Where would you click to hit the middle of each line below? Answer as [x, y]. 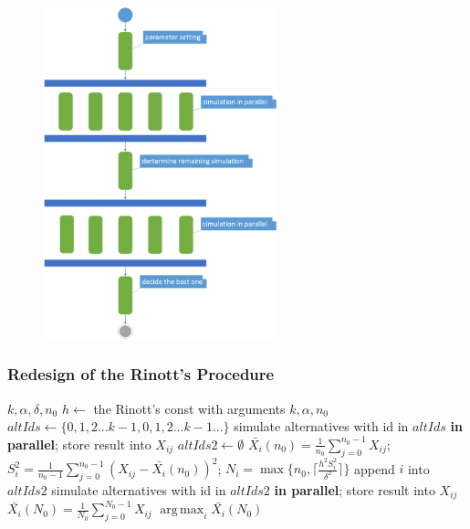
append [375, 468]
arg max [182, 510]
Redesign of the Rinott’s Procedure [141, 374]
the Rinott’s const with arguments [189, 408]
